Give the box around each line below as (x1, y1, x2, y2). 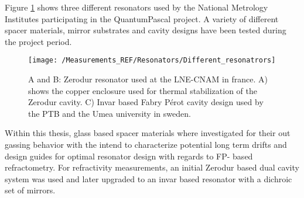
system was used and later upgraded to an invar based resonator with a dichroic (5, 172, 292, 185)
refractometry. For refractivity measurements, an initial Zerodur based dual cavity (5, 161, 299, 173)
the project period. (5, 35, 72, 47)
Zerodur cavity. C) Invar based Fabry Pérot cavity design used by (28, 96, 264, 108)
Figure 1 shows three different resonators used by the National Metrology (5, 1, 268, 13)
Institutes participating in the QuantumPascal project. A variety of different (5, 12, 279, 25)
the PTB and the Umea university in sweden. (28, 107, 191, 119)
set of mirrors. (5, 184, 56, 196)
